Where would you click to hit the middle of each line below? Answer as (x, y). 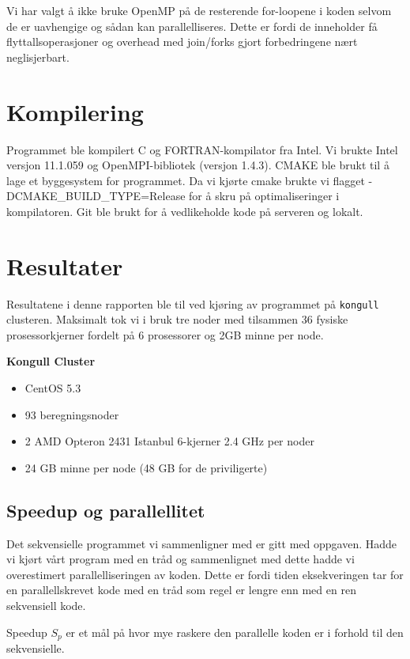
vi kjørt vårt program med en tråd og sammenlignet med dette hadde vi (181, 559)
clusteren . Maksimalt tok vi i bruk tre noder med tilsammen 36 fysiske (177, 319)
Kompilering (75, 111)
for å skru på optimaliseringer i (264, 196)
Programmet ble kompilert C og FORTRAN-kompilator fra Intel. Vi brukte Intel (202, 149)
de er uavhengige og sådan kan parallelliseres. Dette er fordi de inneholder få (192, 26)
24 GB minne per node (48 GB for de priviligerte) (146, 467)
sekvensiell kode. (46, 605)
